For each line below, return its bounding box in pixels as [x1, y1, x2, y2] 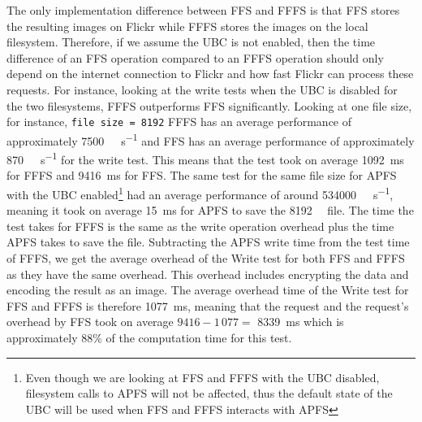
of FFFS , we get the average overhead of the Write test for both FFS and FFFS [6, 249, 405, 266]
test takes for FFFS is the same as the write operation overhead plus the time [6, 217, 394, 234]
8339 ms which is [257, 313, 344, 330]
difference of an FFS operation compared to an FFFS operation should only [6, 49, 384, 66]
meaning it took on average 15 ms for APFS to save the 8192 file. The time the [6, 202, 414, 219]
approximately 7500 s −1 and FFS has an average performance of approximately [6, 129, 415, 149]
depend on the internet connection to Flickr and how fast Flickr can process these [6, 65, 414, 82]
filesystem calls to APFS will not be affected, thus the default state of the [25, 385, 393, 402]
